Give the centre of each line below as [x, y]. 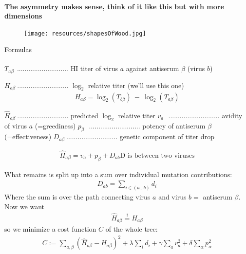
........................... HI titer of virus [67, 68]
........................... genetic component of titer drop [140, 136]
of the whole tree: [132, 229]
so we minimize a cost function [50, 229]
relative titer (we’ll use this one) [136, 85]
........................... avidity [205, 115]
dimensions [23, 16]
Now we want [25, 206]
